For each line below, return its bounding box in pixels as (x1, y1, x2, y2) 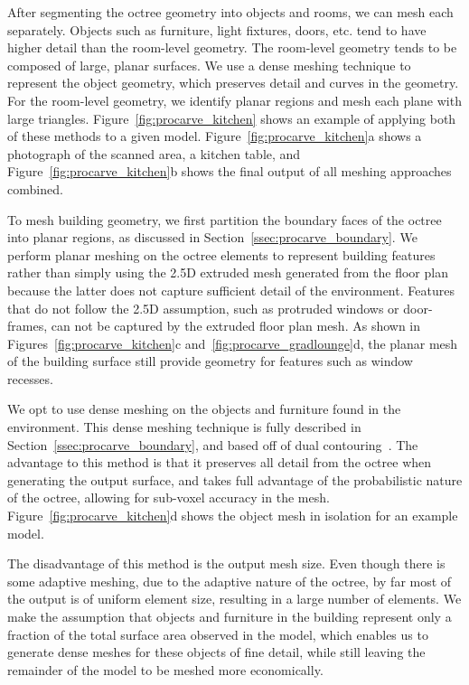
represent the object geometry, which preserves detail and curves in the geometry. (7, 73, 459, 92)
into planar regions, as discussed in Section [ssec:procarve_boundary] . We (7, 228, 417, 247)
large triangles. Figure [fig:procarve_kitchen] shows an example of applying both (7, 108, 456, 127)
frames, (7, 316, 48, 335)
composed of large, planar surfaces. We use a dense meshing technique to (7, 55, 411, 74)
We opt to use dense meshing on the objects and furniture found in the (7, 399, 401, 418)
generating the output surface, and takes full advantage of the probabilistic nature (7, 470, 463, 489)
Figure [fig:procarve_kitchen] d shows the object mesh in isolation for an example (7, 506, 458, 525)
